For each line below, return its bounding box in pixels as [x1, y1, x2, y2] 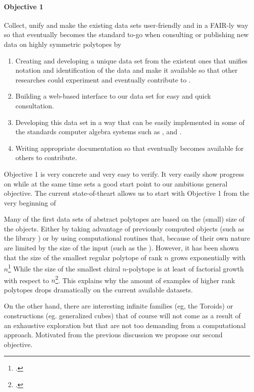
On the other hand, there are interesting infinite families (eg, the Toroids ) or [4, 301, 233, 311]
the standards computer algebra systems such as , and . [15, 126, 182, 137]
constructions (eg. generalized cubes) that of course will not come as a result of [4, 310, 241, 320]
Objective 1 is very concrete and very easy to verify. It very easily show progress [4, 168, 244, 179]
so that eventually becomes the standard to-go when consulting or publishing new [4, 29, 249, 40]
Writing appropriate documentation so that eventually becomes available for [15, 143, 244, 153]
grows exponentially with [170, 252, 246, 262]
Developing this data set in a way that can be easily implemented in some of [15, 117, 245, 127]
